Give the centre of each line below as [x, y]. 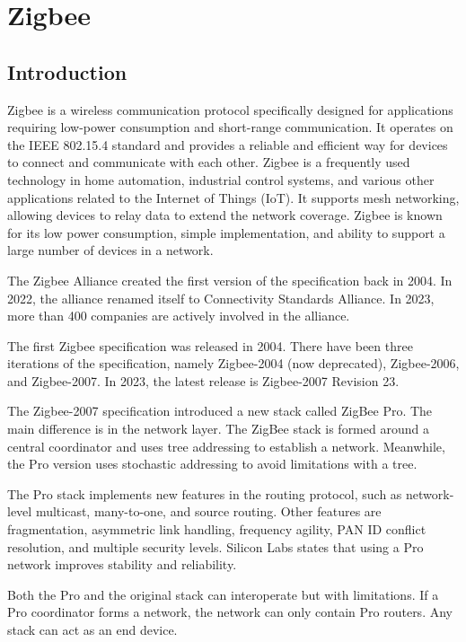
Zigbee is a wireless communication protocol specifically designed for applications [230, 109]
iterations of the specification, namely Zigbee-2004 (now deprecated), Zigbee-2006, [233, 363]
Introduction [67, 71]
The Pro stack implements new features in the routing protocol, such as [205, 493]
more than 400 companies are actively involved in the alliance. [179, 316]
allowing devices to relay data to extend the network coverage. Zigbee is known [225, 215]
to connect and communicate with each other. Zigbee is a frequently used [209, 162]
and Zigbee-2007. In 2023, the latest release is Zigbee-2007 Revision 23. [203, 380]
